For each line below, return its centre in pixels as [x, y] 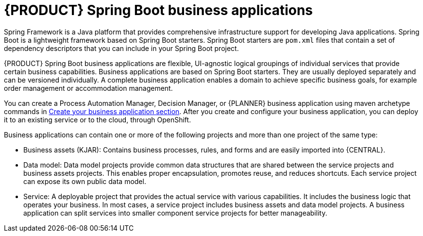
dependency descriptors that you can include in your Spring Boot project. [121, 48]
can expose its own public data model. [85, 181]
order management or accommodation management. [88, 88]
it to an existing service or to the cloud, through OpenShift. [98, 119]
